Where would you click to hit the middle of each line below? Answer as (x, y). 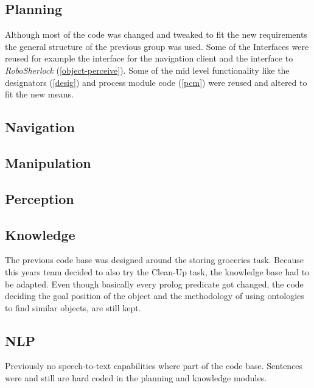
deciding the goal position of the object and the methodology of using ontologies (155, 296)
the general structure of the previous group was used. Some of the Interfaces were (157, 46)
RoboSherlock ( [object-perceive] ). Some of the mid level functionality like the (147, 70)
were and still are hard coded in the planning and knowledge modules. (136, 378)
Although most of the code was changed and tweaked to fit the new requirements (156, 34)
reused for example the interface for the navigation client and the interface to (149, 58)
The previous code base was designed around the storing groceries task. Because (154, 260)
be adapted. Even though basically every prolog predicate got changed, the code (154, 284)
